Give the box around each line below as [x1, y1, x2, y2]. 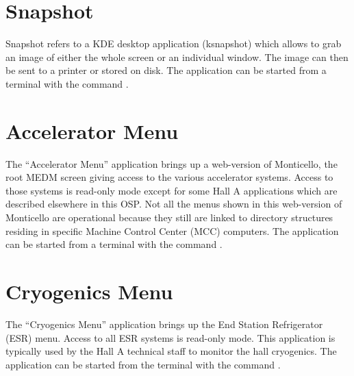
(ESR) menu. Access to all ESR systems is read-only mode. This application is [5, 330, 336, 344]
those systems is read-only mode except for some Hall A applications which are [5, 183, 338, 197]
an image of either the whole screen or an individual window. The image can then [5, 49, 349, 64]
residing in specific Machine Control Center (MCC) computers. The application [5, 223, 339, 238]
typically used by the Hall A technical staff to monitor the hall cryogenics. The [5, 344, 337, 358]
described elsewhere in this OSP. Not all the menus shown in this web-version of [5, 197, 342, 211]
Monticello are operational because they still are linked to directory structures [5, 210, 333, 224]
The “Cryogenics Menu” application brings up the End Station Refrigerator [5, 316, 323, 331]
